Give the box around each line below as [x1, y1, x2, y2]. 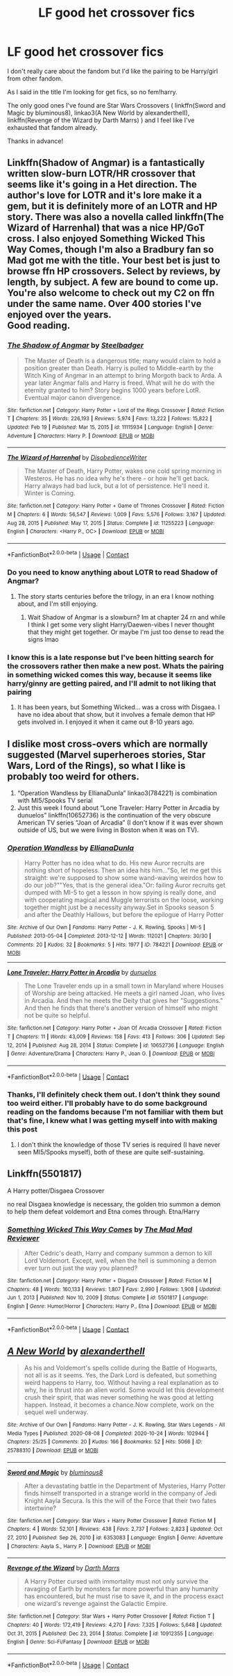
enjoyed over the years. [7, 309, 112, 321]
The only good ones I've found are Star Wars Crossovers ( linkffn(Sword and [7, 101, 226, 109]
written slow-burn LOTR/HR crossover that [7, 168, 196, 180]
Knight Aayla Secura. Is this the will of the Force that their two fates [24, 1496, 217, 1504]
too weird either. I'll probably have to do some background [7, 1099, 208, 1109]
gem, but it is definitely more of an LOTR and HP [7, 200, 218, 213]
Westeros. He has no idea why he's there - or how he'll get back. [24, 474, 210, 483]
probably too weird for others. [7, 770, 140, 782]
